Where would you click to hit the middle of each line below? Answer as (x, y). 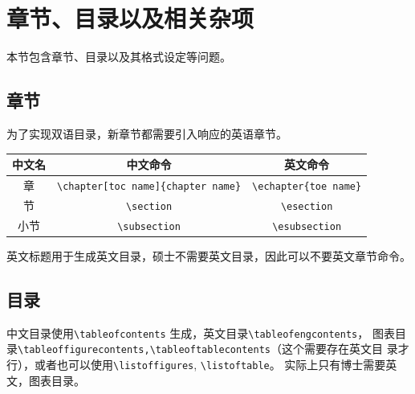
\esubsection (307, 226)
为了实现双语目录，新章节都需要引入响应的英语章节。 (147, 133)
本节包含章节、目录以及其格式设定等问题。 (119, 57)
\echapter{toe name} (307, 186)
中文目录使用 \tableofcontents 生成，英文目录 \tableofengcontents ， (188, 332)
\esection (307, 206)
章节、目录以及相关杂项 (130, 18)
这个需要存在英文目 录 (340, 349)
